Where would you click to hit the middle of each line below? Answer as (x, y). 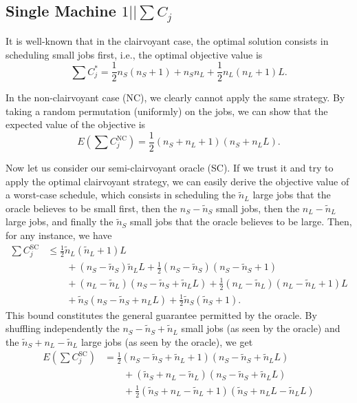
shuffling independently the (63, 328)
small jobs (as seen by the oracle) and (261, 328)
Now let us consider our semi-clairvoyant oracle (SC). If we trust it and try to (170, 168)
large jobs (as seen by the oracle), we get (167, 341)
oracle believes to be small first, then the (91, 208)
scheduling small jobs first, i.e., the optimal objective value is (134, 54)
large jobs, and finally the (60, 221)
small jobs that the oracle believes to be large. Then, (241, 221)
